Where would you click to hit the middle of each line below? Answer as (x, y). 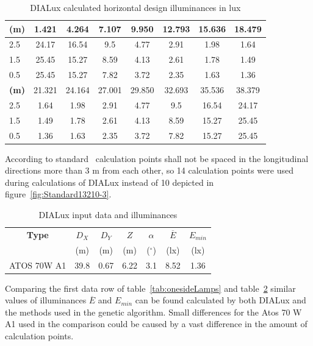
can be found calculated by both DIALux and (221, 300)
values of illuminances (46, 300)
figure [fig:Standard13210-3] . (58, 194)
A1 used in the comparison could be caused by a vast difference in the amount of (156, 324)
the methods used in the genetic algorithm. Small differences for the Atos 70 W (153, 312)
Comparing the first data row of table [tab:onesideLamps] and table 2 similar (150, 288)
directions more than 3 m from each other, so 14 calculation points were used (149, 170)
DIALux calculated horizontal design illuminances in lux (135, 7)
